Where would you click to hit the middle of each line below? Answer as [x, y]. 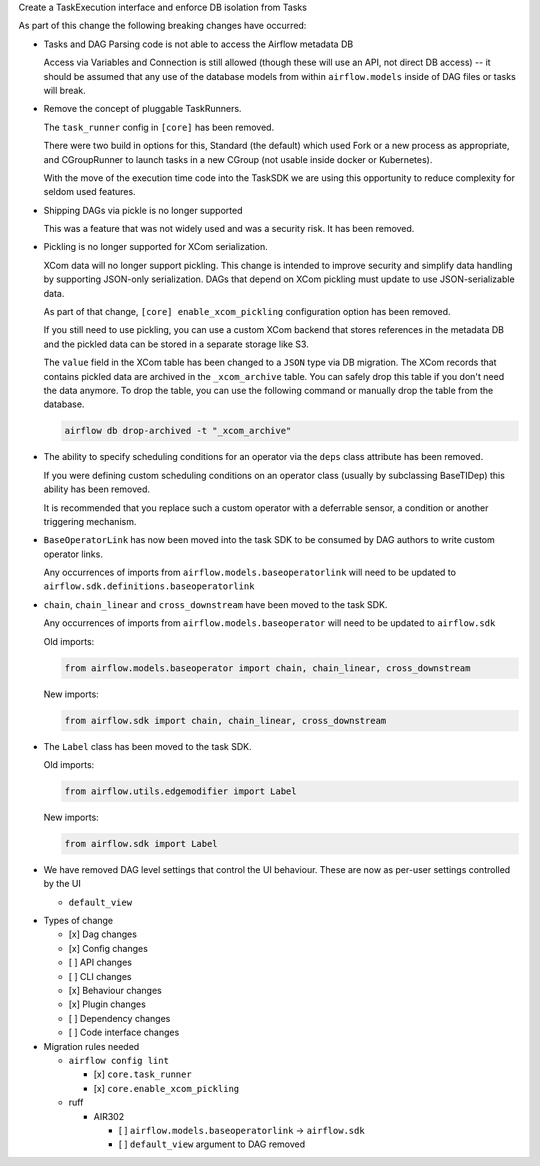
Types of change [78, 921]
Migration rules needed [91, 1046]
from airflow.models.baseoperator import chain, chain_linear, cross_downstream [267, 668]
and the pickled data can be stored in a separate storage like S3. [176, 344]
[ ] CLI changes [100, 976]
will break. [65, 90]
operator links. [73, 554]
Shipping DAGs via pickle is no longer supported [143, 210]
